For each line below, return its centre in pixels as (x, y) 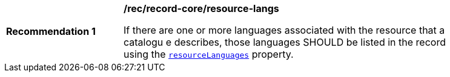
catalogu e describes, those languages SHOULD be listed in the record (285, 42)
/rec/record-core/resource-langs (201, 8)
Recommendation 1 (51, 31)
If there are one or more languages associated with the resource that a (284, 30)
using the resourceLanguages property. (209, 54)
